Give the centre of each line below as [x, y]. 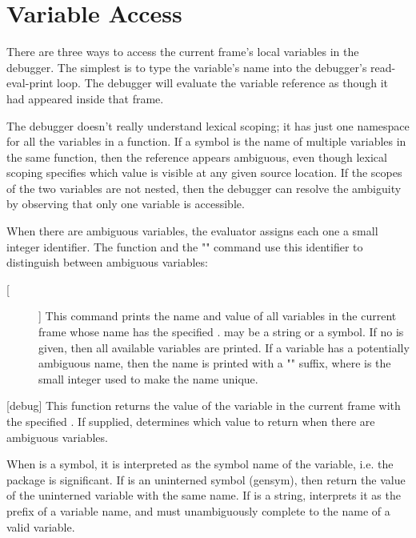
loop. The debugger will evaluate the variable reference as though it [223, 83]
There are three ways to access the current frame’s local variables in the [183, 52]
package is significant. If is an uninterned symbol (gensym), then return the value [206, 479]
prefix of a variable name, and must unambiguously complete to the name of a [198, 510]
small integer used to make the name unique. [148, 378]
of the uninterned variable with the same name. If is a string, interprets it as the [204, 495]
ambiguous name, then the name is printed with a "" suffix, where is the [215, 363]
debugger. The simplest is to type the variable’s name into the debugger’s [187, 67]
